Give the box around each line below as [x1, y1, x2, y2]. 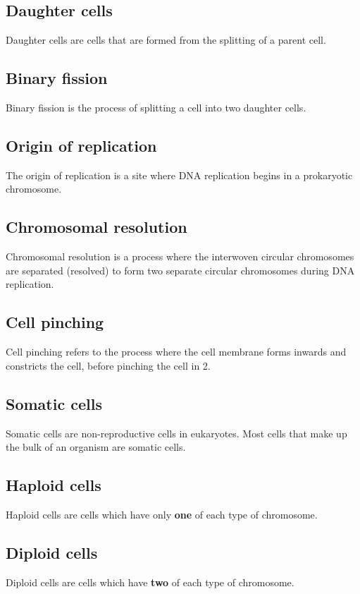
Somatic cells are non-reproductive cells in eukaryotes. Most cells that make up [6, 425, 347, 440]
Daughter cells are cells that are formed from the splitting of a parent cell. [6, 32, 326, 47]
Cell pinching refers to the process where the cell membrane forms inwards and [6, 344, 347, 359]
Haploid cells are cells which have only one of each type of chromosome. [6, 507, 318, 521]
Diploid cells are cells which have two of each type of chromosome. [6, 574, 294, 589]
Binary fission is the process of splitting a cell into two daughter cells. [6, 100, 306, 114]
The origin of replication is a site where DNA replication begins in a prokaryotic [6, 167, 353, 182]
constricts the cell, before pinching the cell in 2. [6, 358, 211, 372]
